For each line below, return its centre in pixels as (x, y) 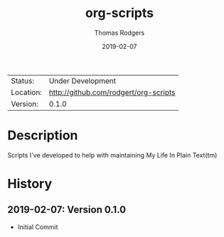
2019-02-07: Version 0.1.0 (67, 210)
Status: (22, 81)
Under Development (82, 81)
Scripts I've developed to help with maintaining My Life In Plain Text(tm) (112, 155)
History (30, 184)
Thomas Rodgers (119, 33)
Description (43, 136)
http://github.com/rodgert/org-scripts (112, 92)
